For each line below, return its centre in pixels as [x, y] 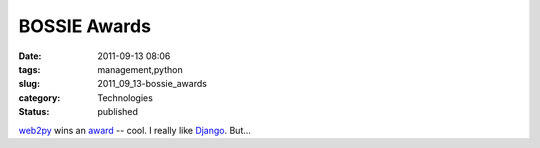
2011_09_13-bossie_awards [152, 84]
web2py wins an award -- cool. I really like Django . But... [135, 130]
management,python [140, 69]
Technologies [125, 97]
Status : [34, 112]
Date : [30, 56]
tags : [29, 69]
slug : [29, 84]
